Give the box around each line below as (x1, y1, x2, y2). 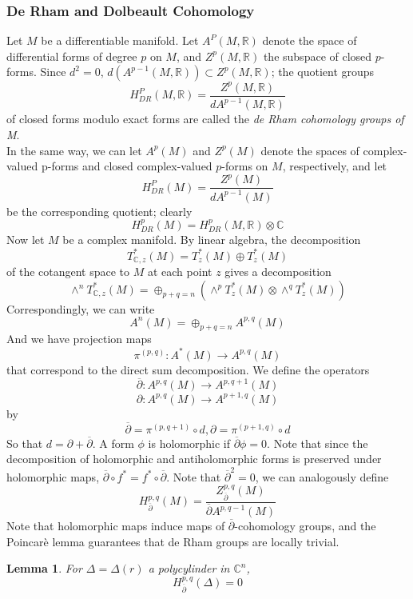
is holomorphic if (148, 434, 230, 451)
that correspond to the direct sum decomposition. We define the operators (6, 361, 370, 377)
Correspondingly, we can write (6, 300, 155, 317)
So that (6, 434, 43, 451)
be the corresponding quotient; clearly (6, 202, 193, 219)
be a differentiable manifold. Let (41, 32, 199, 49)
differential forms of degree (6, 47, 137, 64)
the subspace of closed (263, 47, 372, 64)
